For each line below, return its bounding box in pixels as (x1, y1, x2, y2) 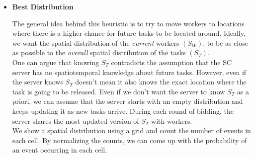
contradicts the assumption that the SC (111, 57, 232, 67)
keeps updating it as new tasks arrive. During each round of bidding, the (12, 105, 234, 116)
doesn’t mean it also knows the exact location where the (75, 77, 247, 87)
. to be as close (203, 37, 248, 48)
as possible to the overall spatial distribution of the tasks (12, 47, 186, 58)
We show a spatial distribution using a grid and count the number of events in (12, 125, 251, 136)
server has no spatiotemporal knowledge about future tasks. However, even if (12, 67, 247, 77)
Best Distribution (12, 1, 74, 11)
